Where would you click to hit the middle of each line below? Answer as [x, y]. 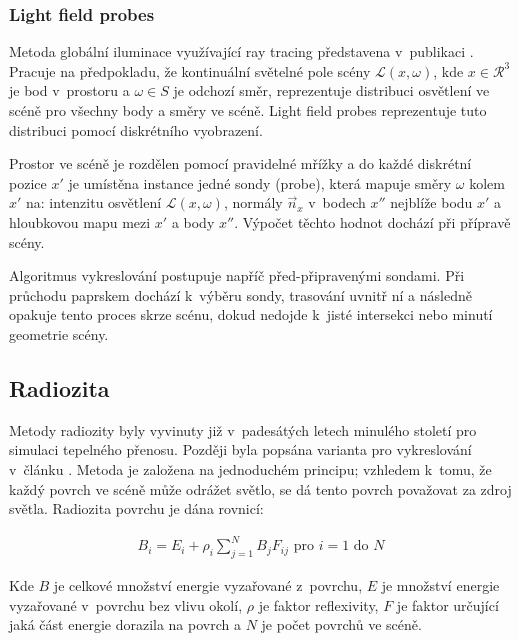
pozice [28, 182]
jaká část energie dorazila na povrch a [125, 624]
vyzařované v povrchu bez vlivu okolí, [126, 604]
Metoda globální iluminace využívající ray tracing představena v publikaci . [241, 51]
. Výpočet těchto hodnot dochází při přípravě [372, 221]
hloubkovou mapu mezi [80, 221]
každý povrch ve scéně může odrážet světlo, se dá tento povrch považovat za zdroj [260, 488]
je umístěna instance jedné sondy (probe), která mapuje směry [260, 182]
